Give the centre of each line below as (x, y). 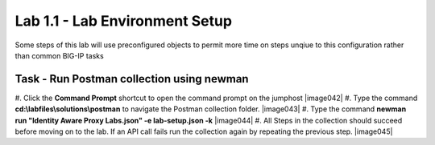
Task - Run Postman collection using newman (132, 79)
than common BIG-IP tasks (59, 55)
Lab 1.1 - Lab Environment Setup (124, 21)
